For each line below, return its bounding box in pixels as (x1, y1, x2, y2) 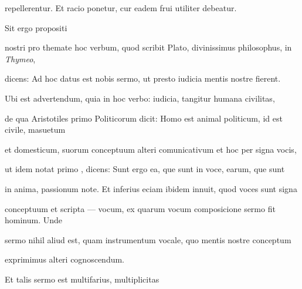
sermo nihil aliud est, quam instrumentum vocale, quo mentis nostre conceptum (5, 233, 291, 246)
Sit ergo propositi (5, 21, 67, 33)
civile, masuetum (5, 123, 66, 136)
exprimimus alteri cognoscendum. (5, 253, 125, 266)
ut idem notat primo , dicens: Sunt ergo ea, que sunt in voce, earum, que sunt (5, 163, 285, 175)
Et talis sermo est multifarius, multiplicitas (5, 273, 160, 285)
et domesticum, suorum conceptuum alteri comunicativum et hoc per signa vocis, (5, 143, 297, 155)
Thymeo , (5, 52, 36, 65)
